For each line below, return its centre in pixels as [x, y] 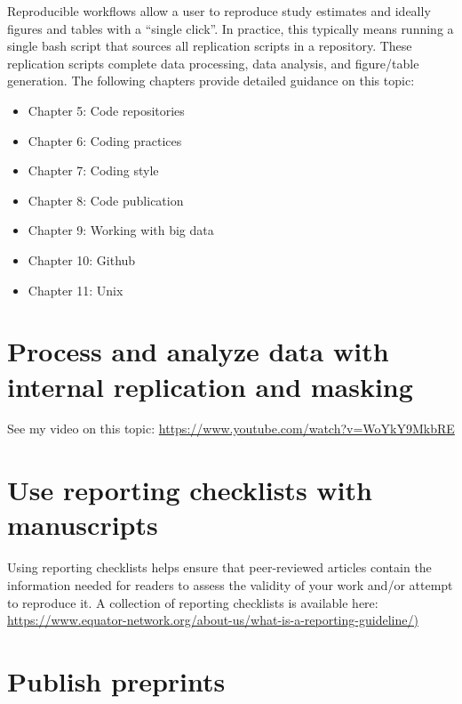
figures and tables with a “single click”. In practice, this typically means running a [231, 28]
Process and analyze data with [198, 351]
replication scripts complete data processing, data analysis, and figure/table [213, 63]
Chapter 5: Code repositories [106, 110]
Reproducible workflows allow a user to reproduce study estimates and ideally [219, 11]
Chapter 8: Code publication [106, 200]
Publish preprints [116, 680]
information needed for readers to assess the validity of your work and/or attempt [230, 584]
